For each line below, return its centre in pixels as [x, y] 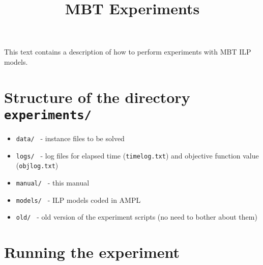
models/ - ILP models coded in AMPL [78, 200]
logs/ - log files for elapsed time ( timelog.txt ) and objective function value [137, 155]
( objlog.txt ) [37, 165]
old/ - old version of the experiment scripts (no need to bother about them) [137, 217]
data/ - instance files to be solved [70, 138]
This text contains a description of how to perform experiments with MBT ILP [128, 52]
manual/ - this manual [53, 182]
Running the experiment [92, 252]
